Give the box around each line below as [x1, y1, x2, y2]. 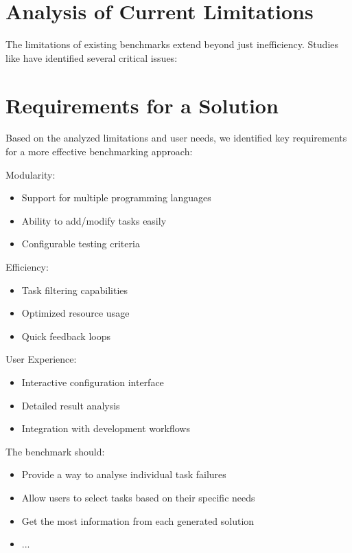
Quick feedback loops [21, 328, 110, 343]
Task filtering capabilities [21, 282, 128, 297]
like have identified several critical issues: [5, 50, 178, 65]
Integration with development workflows [21, 421, 190, 436]
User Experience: [5, 352, 77, 366]
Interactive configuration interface [21, 374, 164, 389]
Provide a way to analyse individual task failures [21, 467, 226, 482]
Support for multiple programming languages [21, 190, 211, 205]
